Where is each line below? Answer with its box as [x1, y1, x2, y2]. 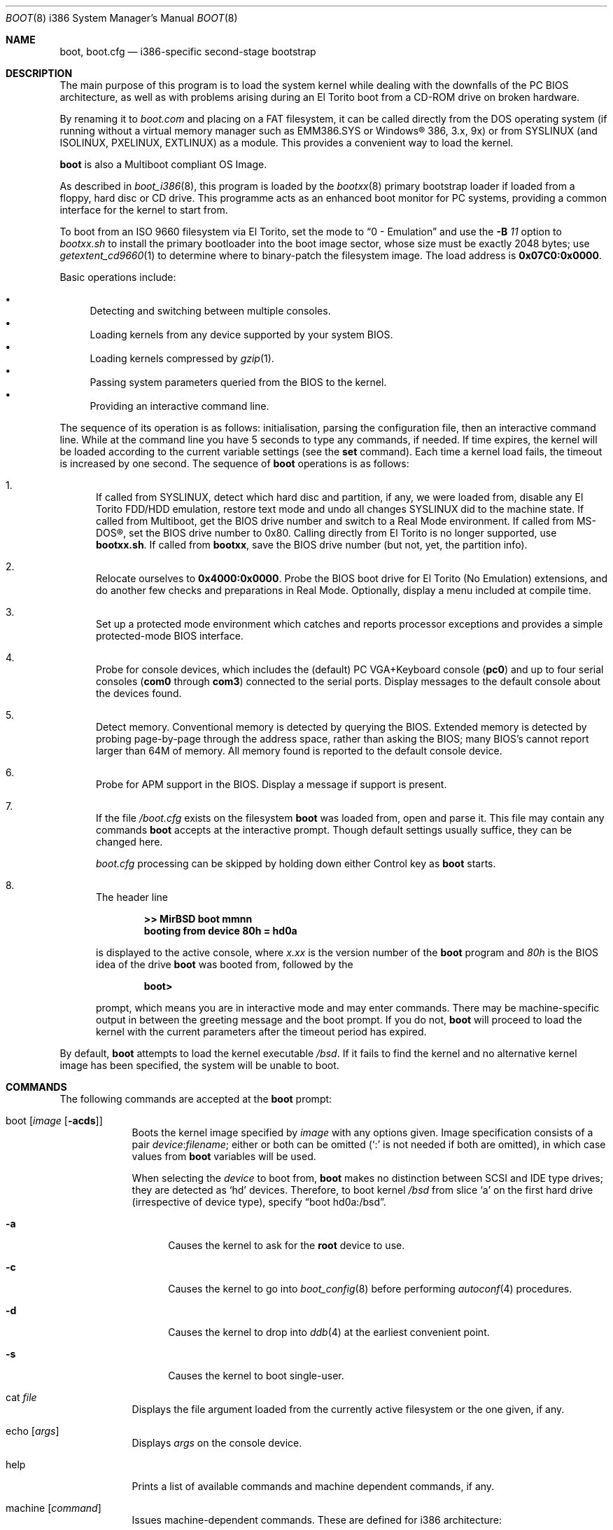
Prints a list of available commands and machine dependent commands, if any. [132, 1480, 495, 1492]
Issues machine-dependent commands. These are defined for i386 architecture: [132, 1514, 502, 1526]
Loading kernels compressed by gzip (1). [90, 352, 274, 364]
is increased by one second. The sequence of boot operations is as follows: [59, 457, 409, 469]
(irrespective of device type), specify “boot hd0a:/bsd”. [132, 1196, 386, 1208]
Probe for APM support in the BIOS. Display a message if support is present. [96, 778, 447, 790]
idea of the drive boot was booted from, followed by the [96, 958, 353, 970]
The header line [96, 891, 169, 903]
